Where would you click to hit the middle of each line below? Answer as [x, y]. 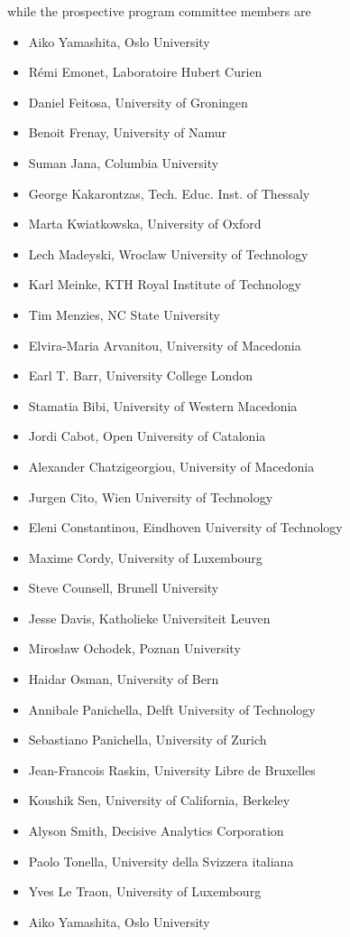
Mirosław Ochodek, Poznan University [134, 648]
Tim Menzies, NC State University [124, 314]
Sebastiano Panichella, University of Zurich [147, 740]
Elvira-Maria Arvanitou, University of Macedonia [165, 345]
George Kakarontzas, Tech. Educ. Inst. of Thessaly [169, 193]
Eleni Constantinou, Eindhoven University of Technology [185, 527]
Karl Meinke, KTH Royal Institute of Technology [165, 284]
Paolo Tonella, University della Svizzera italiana [161, 861]
